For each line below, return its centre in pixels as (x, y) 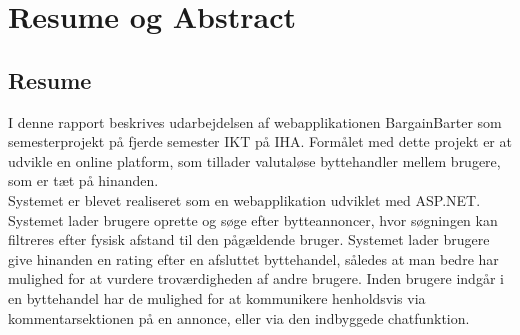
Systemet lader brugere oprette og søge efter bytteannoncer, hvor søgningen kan (253, 219)
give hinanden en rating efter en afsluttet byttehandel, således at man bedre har (253, 258)
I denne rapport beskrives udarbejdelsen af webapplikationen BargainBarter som (255, 121)
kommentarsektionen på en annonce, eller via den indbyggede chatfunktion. (239, 317)
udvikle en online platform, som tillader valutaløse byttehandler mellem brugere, (254, 160)
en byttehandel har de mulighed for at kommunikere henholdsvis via (217, 297)
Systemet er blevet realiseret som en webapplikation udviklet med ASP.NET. (244, 199)
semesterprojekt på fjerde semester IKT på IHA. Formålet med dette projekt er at (260, 141)
